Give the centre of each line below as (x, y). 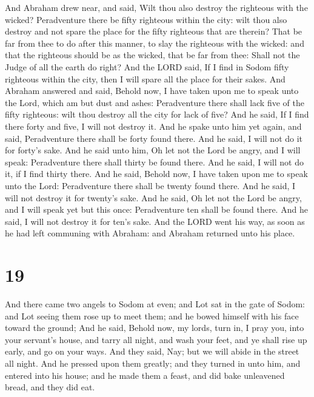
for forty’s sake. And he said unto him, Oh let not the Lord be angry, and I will (153, 150)
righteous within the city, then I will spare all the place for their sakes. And (145, 78)
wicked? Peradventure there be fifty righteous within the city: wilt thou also (146, 19)
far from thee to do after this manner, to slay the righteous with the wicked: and (155, 43)
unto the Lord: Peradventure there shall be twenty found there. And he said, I (150, 185)
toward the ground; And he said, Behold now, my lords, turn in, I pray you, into (155, 328)
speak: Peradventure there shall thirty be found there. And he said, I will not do (154, 162)
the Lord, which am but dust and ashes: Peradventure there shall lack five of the (155, 102)
